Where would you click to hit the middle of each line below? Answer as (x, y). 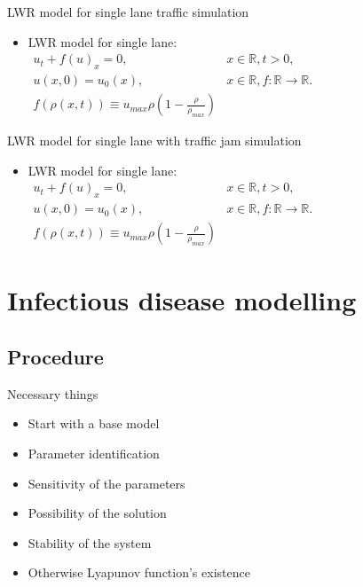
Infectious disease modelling (182, 300)
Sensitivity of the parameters (107, 483)
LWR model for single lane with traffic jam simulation (154, 141)
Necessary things (53, 393)
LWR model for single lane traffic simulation (128, 12)
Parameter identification (94, 453)
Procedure (55, 356)
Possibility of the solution (97, 513)
